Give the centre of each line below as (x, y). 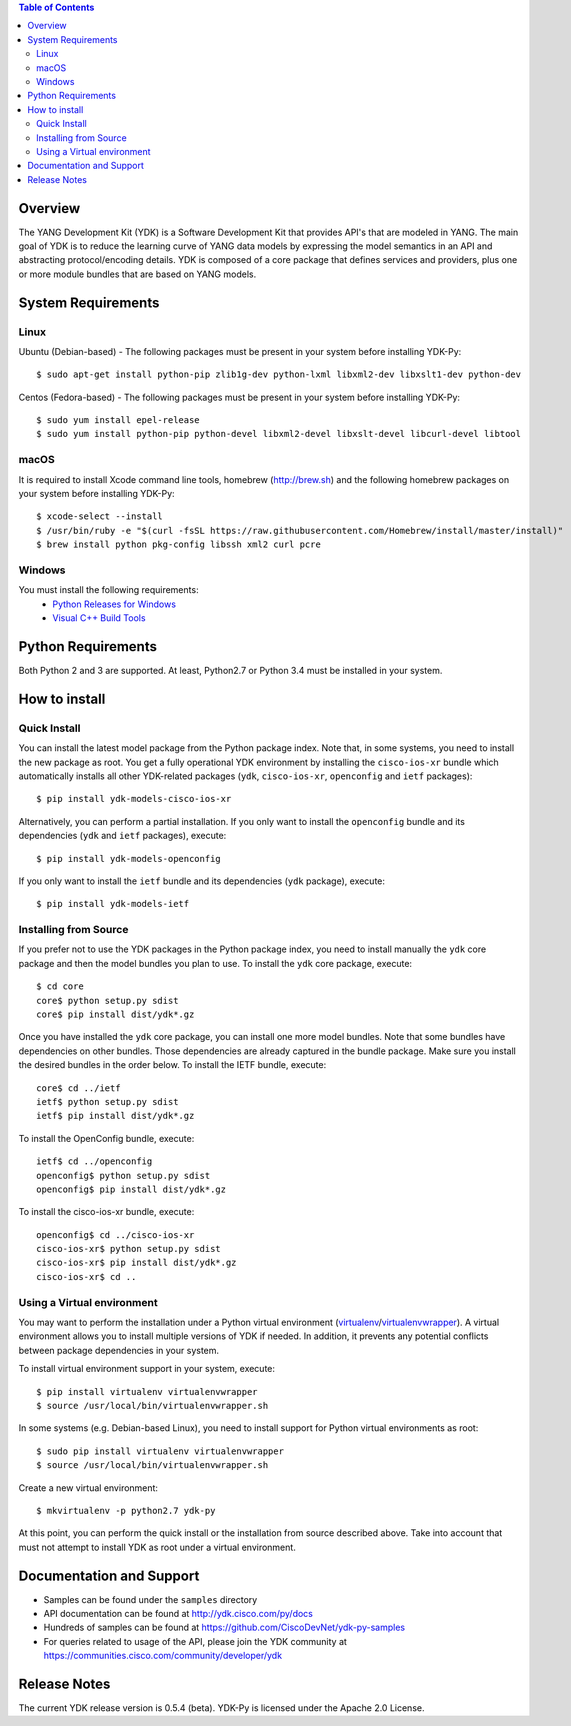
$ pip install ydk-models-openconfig (129, 858)
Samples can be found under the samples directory (150, 1599)
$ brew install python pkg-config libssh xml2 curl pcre (179, 544)
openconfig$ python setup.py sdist (123, 1175)
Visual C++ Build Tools (99, 618)
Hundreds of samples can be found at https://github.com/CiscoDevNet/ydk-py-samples (224, 1627)
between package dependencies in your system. (119, 1350)
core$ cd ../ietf (78, 1088)
